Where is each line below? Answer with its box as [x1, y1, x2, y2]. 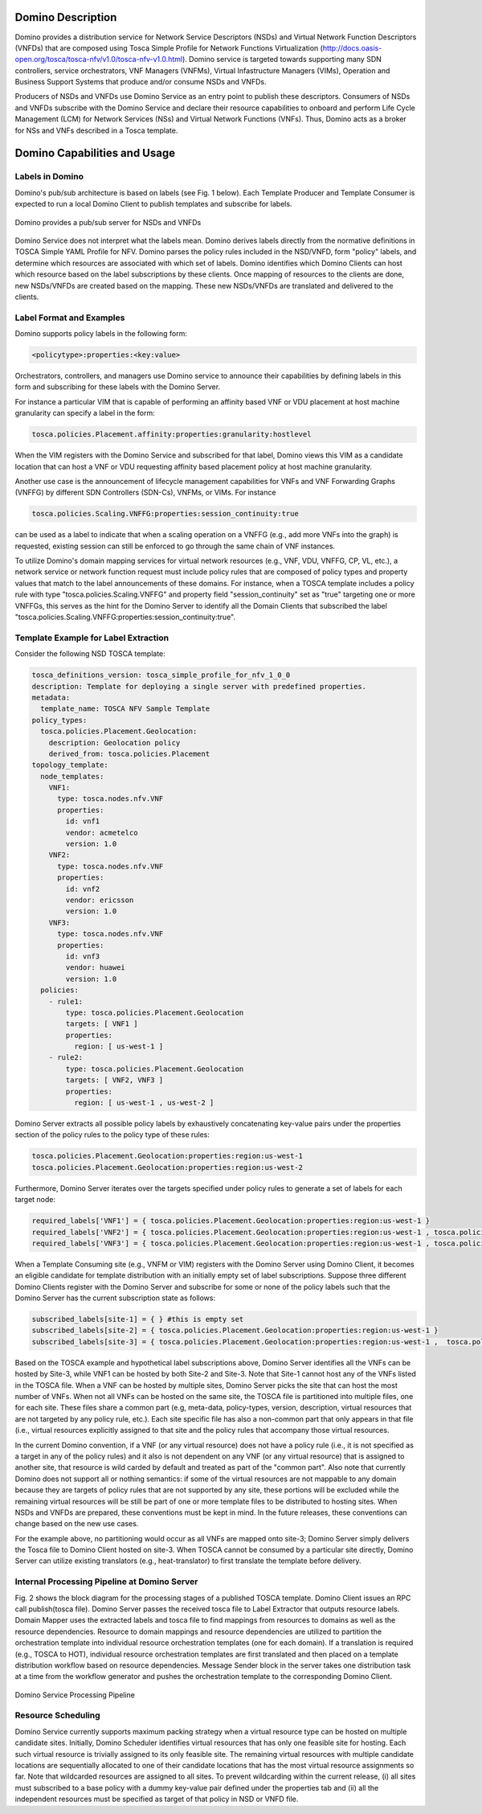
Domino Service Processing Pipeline [14, 1689, 136, 1700]
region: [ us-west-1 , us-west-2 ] [73, 1098, 214, 1107]
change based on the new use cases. [14, 1519, 139, 1529]
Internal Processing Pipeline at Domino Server [14, 1576, 198, 1587]
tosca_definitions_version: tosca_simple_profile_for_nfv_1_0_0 [31, 671, 291, 679]
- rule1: [48, 997, 84, 1006]
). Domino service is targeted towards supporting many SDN [182, 55, 382, 64]
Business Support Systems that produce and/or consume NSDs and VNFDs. [14, 77, 267, 87]
